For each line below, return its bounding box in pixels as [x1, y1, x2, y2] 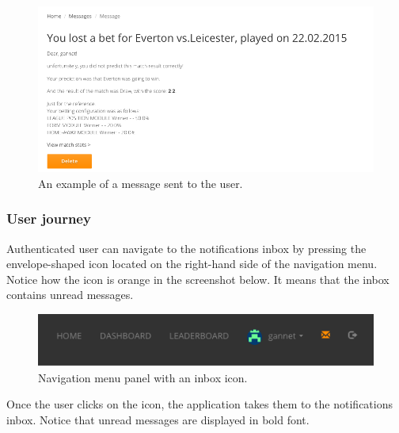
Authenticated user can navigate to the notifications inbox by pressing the [6, 239, 367, 256]
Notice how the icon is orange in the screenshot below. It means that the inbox [6, 270, 389, 287]
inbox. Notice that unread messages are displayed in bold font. [6, 412, 310, 428]
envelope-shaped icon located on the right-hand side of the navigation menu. [6, 255, 378, 272]
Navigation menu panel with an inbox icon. [38, 369, 248, 385]
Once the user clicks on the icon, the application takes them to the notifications [6, 396, 393, 412]
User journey [6, 209, 91, 228]
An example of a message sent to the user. [38, 174, 243, 191]
